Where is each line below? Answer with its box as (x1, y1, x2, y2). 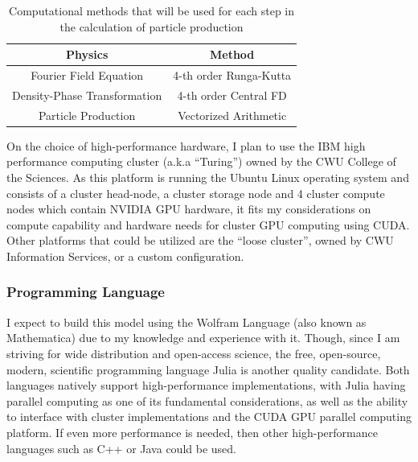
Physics (65, 46, 109, 63)
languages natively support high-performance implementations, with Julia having (6, 377, 406, 394)
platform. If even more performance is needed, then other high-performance (6, 423, 378, 440)
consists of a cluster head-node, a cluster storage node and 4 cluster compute (6, 184, 385, 201)
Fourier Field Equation (31, 67, 144, 84)
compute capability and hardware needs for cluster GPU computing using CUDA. (6, 216, 410, 233)
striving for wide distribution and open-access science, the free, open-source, (6, 344, 381, 361)
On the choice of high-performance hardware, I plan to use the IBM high (6, 137, 366, 154)
